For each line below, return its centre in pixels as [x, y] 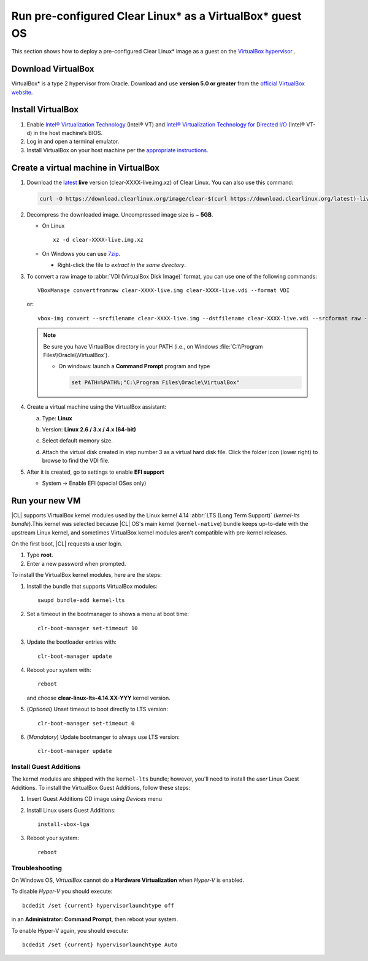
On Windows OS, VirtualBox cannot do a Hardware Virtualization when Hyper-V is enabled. [128, 880]
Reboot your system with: [59, 670]
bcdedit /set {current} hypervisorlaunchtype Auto [100, 944]
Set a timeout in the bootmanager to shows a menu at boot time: [108, 614]
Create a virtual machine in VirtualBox [85, 168]
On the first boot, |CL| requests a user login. [67, 544]
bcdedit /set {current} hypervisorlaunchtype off [98, 905]
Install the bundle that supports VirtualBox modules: [92, 586]
